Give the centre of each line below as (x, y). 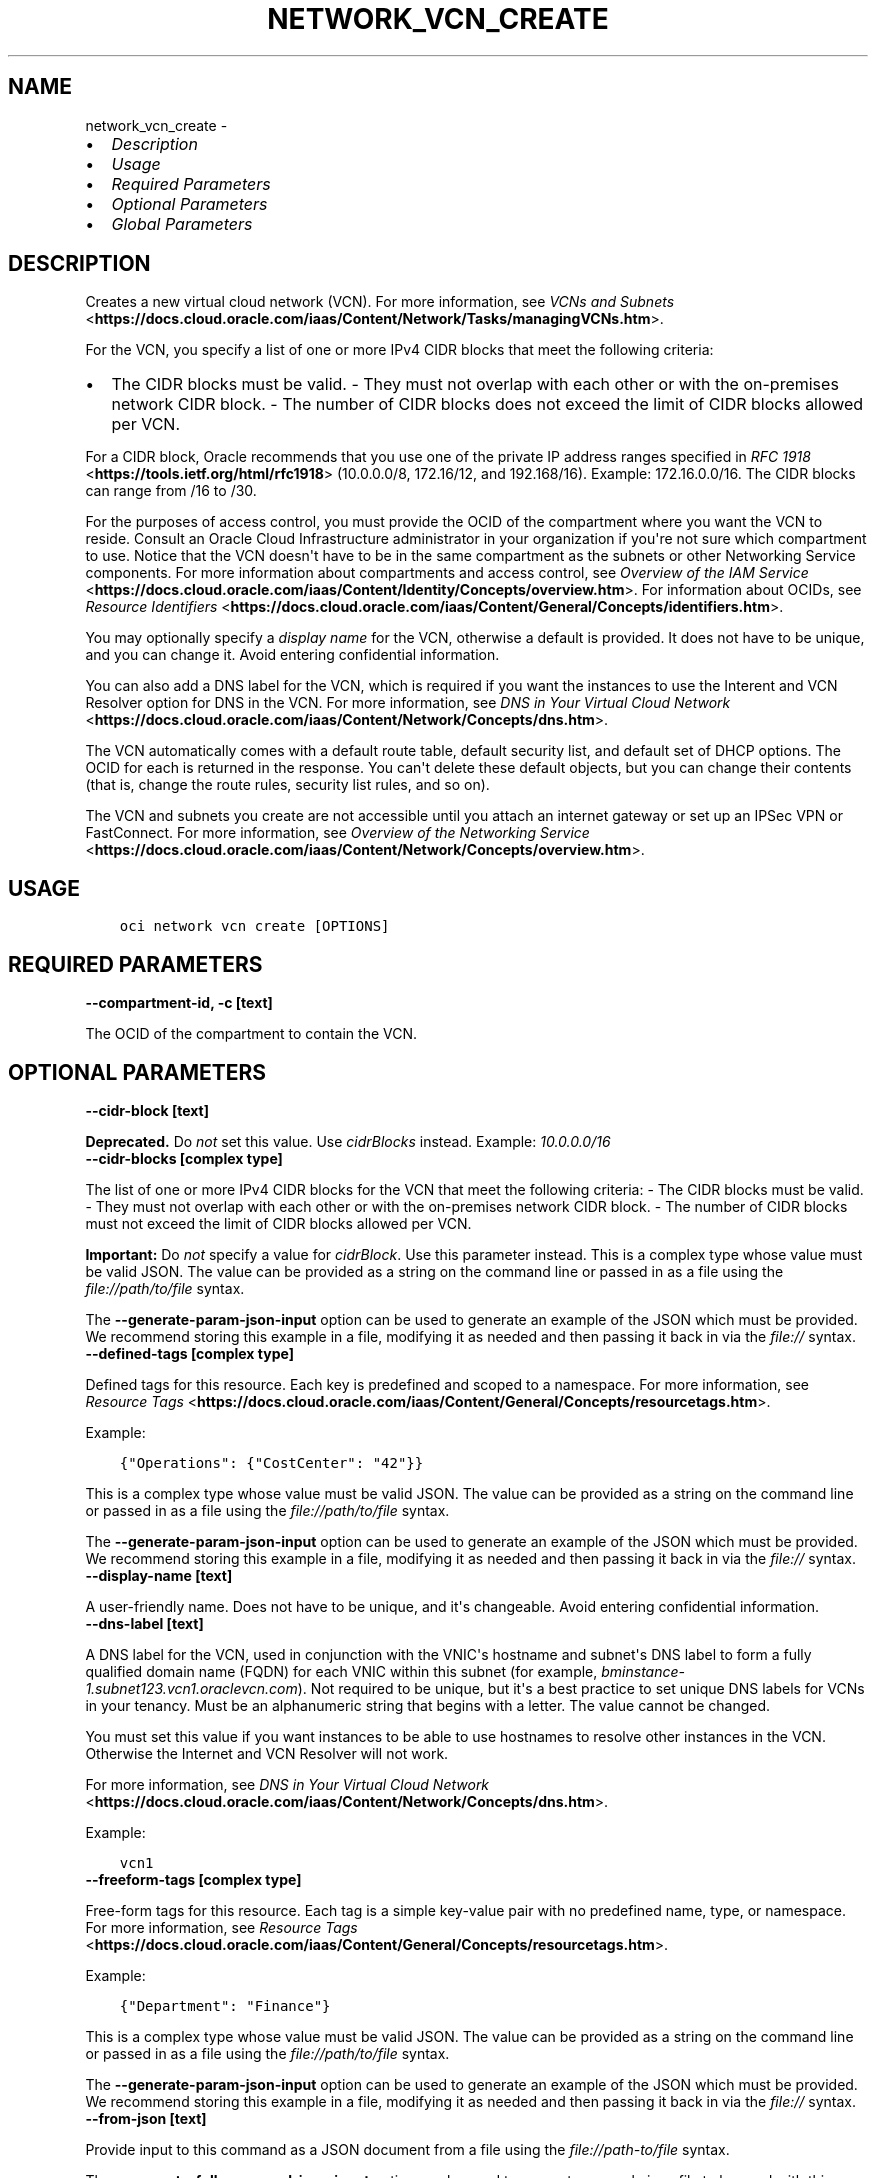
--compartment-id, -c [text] (179, 1003)
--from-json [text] (146, 2118)
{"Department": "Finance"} (225, 2005)
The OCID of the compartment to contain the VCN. (251, 1034)
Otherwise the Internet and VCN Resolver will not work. (267, 1753)
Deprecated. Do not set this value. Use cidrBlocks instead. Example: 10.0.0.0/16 (348, 1141)
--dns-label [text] (144, 1623)
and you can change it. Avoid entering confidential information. (292, 655)
